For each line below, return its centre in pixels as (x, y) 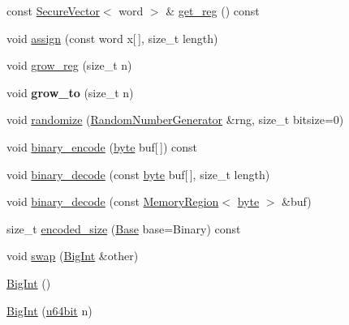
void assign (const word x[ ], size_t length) (112, 38)
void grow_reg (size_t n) (69, 65)
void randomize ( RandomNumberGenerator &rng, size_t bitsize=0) (175, 120)
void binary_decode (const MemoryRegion (113, 201)
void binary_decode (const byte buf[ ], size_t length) (138, 174)
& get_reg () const (213, 11)
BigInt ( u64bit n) (50, 310)
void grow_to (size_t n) (70, 92)
